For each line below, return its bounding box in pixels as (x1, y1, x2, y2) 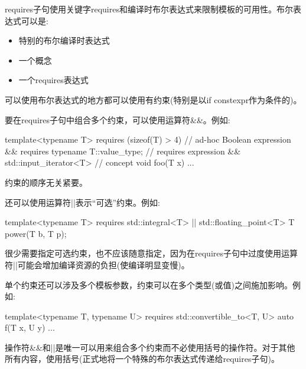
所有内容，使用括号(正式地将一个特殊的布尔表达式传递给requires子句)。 (5, 352, 279, 365)
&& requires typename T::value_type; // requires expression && (5, 144, 241, 157)
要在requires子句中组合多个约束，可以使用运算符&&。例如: (5, 113, 230, 126)
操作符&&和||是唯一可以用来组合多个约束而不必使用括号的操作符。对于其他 (5, 341, 295, 353)
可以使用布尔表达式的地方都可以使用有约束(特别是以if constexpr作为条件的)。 (5, 93, 302, 106)
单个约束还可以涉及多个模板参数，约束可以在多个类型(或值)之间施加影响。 (5, 278, 292, 291)
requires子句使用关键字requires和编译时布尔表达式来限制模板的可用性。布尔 (5, 3, 293, 15)
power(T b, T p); (5, 227, 67, 239)
